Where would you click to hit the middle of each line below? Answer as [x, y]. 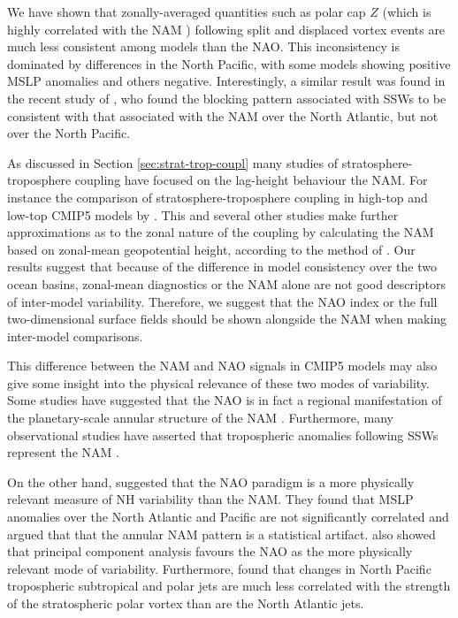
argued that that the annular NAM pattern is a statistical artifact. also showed [221, 534]
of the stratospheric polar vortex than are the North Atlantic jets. [186, 603]
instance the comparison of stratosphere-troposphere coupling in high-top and [218, 197]
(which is [407, 11]
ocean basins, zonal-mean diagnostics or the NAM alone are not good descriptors [227, 283]
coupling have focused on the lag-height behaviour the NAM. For [251, 180]
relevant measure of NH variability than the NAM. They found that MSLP [210, 499]
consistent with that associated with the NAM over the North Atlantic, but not [223, 115]
